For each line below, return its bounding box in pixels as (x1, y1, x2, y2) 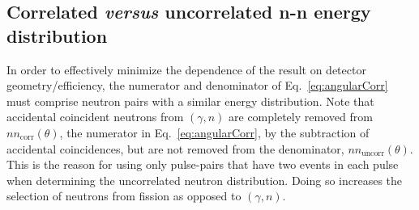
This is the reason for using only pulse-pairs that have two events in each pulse (6, 156, 399, 173)
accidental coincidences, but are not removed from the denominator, (6, 140, 344, 157)
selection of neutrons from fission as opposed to (6, 187, 242, 204)
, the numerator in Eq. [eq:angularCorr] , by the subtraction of (59, 124, 370, 141)
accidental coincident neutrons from (6, 108, 184, 125)
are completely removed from (229, 108, 373, 125)
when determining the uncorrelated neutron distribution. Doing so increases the (6, 171, 403, 188)
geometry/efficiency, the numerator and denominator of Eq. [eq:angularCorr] (6, 77, 388, 94)
